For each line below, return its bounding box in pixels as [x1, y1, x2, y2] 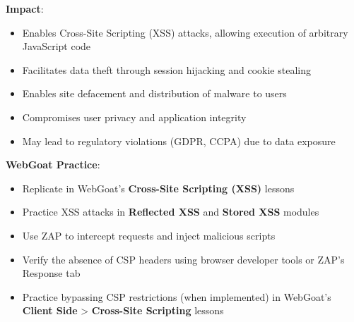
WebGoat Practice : [6, 157, 100, 172]
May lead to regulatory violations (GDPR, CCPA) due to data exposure [22, 133, 336, 148]
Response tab [22, 266, 81, 280]
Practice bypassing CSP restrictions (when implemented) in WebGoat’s [22, 289, 331, 304]
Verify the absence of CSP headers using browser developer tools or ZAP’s [22, 252, 345, 266]
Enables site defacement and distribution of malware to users [22, 86, 287, 101]
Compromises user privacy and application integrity [22, 109, 247, 124]
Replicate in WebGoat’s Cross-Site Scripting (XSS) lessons [22, 180, 295, 195]
